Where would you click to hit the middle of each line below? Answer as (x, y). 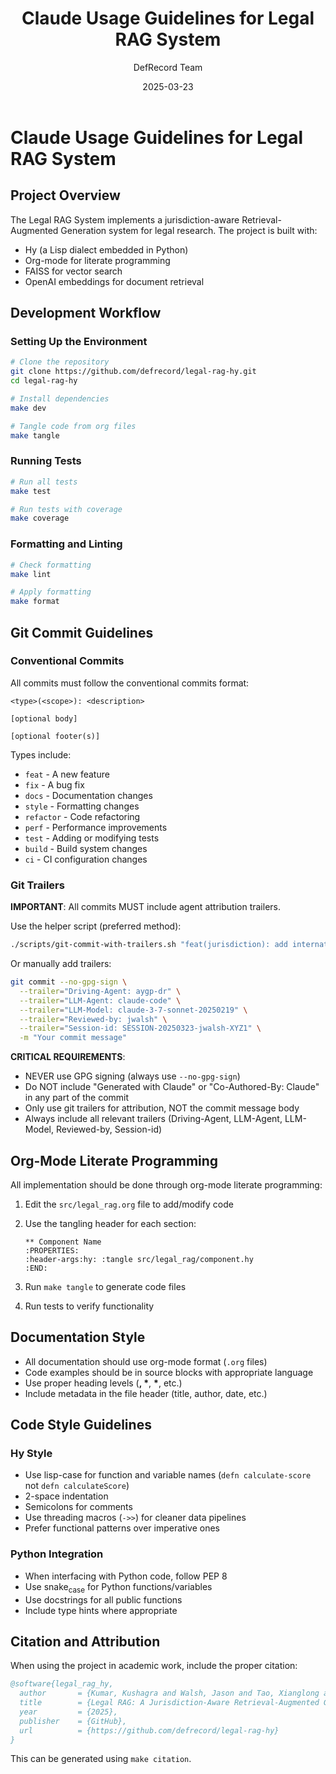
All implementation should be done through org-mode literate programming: (166, 1184)
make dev (28, 408)
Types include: (41, 754)
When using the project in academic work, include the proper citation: (154, 1666)
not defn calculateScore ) (77, 1486)
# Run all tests (44, 482)
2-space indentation (66, 1496)
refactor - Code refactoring (82, 816)
